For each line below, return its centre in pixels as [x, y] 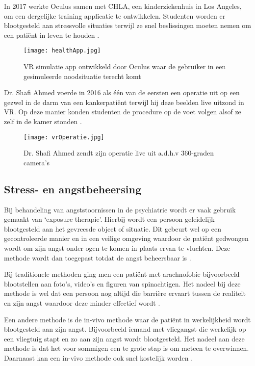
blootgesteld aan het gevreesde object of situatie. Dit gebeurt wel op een [113, 228]
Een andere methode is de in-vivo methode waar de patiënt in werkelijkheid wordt [127, 319]
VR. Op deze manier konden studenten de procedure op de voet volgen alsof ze [123, 112]
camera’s [37, 162]
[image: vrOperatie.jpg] [64, 137]
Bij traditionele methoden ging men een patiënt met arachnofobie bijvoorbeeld [122, 274]
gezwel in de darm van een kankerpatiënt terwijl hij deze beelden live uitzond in [124, 102]
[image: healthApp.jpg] [62, 51]
